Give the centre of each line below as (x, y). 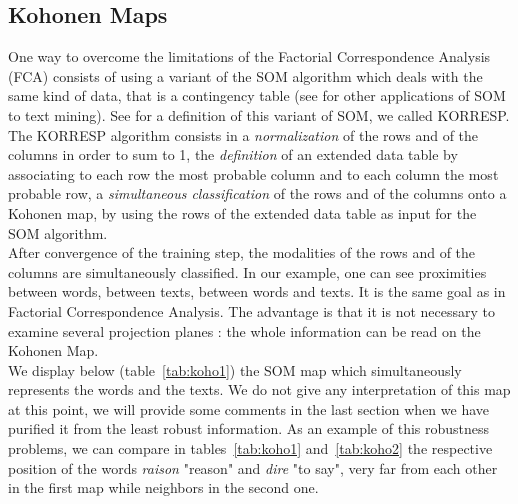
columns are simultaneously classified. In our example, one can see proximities (247, 271)
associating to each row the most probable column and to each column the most (253, 173)
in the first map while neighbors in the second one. (163, 487)
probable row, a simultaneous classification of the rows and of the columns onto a (257, 193)
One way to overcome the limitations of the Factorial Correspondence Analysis (249, 56)
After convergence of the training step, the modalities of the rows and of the (242, 252)
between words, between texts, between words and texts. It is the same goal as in (257, 291)
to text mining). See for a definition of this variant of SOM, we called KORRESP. (259, 114)
